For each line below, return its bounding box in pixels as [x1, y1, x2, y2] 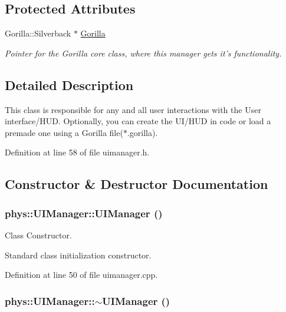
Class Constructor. [5, 228, 72, 241]
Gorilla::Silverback [5, 27, 71, 39]
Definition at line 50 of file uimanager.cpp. [5, 268, 158, 281]
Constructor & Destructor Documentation [5, 175, 268, 193]
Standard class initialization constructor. [5, 248, 152, 261]
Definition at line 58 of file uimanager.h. [5, 146, 150, 158]
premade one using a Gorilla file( [5, 126, 123, 138]
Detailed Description [5, 75, 134, 94]
